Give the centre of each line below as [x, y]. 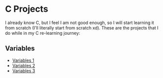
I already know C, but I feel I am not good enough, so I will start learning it [80, 23]
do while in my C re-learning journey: [42, 33]
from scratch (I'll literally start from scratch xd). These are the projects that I [82, 27]
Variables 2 [24, 65]
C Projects [27, 9]
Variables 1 [23, 60]
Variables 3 [24, 71]
